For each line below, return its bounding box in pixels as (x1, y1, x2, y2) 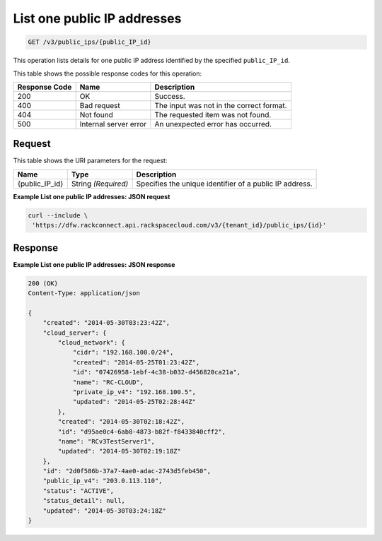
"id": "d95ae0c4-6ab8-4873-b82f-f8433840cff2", (57, 427, 226, 436)
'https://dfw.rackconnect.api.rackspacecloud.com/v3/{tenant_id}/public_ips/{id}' (32, 221, 327, 230)
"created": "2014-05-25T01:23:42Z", (72, 358, 200, 367)
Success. (154, 91, 185, 101)
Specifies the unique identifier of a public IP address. (136, 179, 313, 189)
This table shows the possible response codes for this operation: (13, 69, 202, 78)
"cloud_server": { (42, 328, 107, 337)
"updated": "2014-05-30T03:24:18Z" (42, 506, 166, 515)
